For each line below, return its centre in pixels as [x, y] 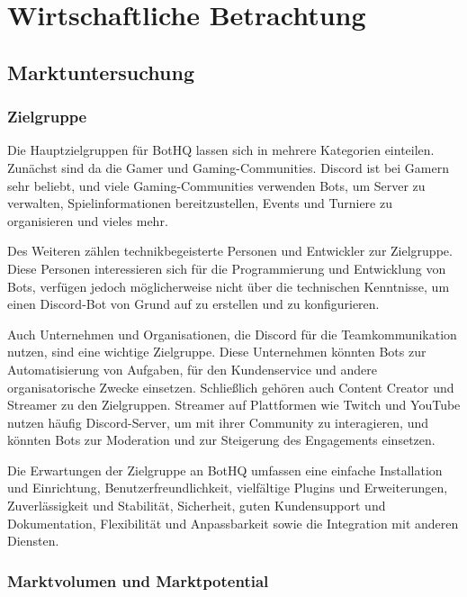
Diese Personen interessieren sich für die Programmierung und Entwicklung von [227, 268]
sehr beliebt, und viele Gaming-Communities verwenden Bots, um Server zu [216, 185]
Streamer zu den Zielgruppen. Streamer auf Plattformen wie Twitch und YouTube [234, 405]
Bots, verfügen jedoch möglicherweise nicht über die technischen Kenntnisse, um [229, 286]
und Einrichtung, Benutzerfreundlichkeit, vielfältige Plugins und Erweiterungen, [228, 488]
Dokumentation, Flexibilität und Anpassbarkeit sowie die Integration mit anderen [233, 523]
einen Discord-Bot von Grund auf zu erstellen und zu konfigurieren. [193, 304]
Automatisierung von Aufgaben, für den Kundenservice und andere [193, 369]
